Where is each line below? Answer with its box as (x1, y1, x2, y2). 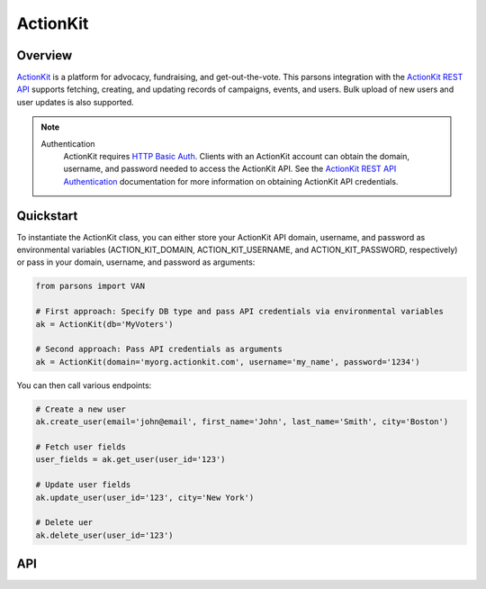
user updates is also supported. (16, 96, 134, 107)
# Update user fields (35, 480, 131, 490)
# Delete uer (35, 518, 94, 528)
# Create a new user (35, 403, 126, 414)
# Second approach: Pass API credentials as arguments (35, 344, 283, 355)
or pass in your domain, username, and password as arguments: (16, 257, 256, 267)
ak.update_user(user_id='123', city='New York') (35, 492, 255, 503)
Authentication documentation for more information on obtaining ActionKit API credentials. (63, 176, 399, 186)
